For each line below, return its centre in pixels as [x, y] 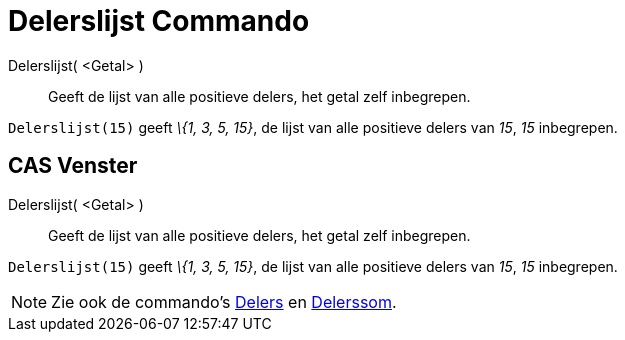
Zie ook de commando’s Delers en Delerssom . [224, 301]
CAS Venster [73, 166]
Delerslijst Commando [159, 21]
